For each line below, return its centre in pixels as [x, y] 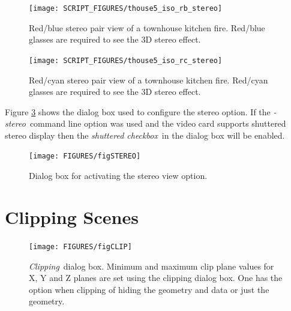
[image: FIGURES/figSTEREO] [85, 156]
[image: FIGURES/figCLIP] [80, 246]
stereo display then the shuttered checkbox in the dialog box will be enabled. [145, 135]
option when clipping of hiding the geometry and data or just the [149, 289]
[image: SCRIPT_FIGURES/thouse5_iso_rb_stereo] [126, 8]
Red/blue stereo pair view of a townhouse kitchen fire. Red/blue [147, 27]
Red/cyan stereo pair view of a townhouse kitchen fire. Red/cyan [148, 80]
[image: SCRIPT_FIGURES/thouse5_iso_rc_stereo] [126, 60]
